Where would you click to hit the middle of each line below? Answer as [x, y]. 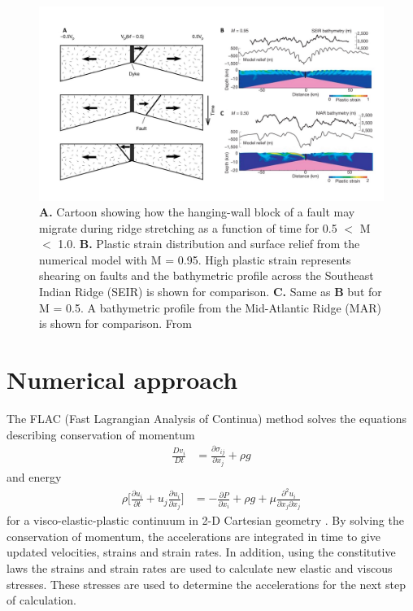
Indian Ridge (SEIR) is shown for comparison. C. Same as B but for [211, 292]
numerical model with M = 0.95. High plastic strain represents [195, 259]
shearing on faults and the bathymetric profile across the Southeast [206, 275]
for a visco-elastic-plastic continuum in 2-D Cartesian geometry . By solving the [205, 520]
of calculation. [41, 600]
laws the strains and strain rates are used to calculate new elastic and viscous [200, 567]
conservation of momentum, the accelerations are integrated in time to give [193, 536]
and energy [34, 477]
